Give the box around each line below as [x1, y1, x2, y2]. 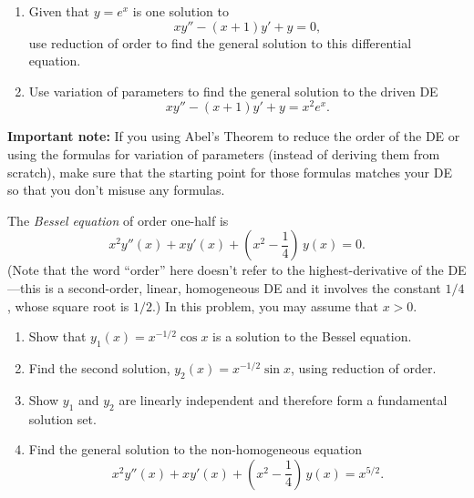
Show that [28, 327, 87, 346]
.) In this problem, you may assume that [151, 296, 378, 315]
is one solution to [132, 2, 229, 20]
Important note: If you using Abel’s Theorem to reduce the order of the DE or [7, 127, 460, 146]
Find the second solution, [28, 359, 170, 377]
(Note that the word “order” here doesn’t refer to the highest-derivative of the [7, 260, 444, 279]
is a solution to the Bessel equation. [212, 327, 412, 346]
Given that [28, 2, 90, 20]
